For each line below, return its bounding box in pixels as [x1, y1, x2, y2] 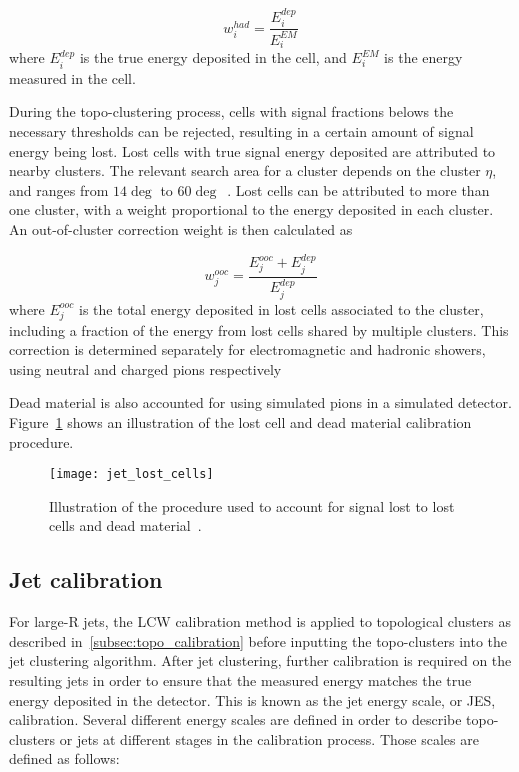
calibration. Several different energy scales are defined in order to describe [9, 709, 462, 730]
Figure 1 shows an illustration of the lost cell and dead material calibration [9, 411, 472, 432]
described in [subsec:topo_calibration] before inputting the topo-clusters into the [9, 630, 508, 651]
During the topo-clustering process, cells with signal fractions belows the [9, 101, 454, 122]
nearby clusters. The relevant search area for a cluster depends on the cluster [9, 160, 481, 181]
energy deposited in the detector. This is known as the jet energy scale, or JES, [9, 689, 496, 710]
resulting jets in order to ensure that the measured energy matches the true [9, 669, 472, 690]
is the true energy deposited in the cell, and [79, 47, 347, 68]
